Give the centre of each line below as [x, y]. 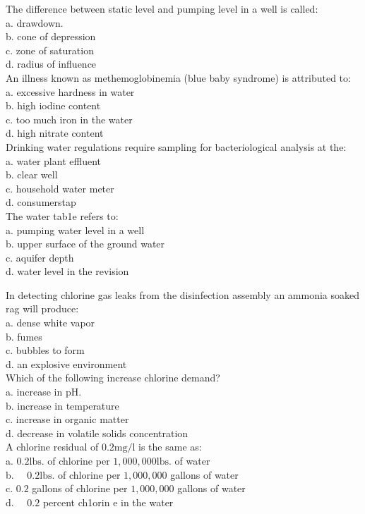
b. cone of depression [51, 36]
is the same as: [170, 447]
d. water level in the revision [67, 271]
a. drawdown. [35, 22]
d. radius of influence [51, 64]
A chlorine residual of [52, 447]
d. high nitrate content [55, 133]
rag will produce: [42, 308]
